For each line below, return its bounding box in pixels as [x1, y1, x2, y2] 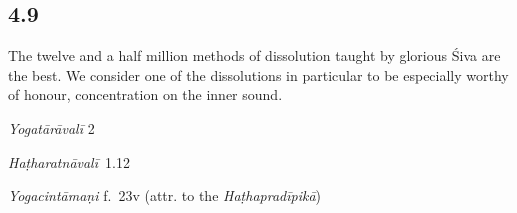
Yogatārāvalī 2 [8, 117, 95, 138]
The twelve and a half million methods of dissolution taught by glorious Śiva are [8, 45, 501, 66]
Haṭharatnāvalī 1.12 [8, 151, 130, 172]
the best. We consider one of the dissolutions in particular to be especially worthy [8, 64, 509, 85]
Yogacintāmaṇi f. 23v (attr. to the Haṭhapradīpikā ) [8, 185, 322, 206]
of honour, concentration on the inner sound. [8, 84, 283, 105]
